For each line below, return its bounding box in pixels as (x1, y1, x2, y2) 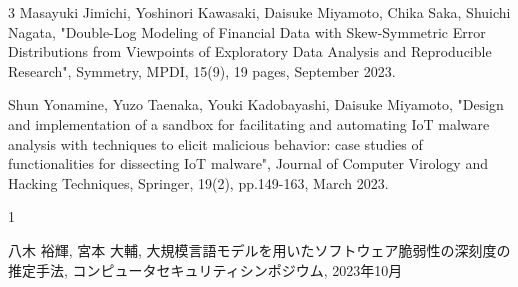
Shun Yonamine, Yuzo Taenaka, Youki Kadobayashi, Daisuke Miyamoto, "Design (8, 94, 504, 115)
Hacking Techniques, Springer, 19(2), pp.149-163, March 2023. (8, 172, 389, 193)
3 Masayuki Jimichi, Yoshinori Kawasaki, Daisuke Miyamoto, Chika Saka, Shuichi (8, 2, 511, 22)
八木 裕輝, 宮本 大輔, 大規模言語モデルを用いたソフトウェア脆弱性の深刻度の (8, 239, 511, 260)
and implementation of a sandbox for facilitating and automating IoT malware (8, 113, 490, 134)
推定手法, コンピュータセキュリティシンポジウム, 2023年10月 (8, 259, 403, 280)
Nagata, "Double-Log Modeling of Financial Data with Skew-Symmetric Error (8, 21, 486, 42)
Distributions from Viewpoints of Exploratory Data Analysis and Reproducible (8, 41, 492, 62)
